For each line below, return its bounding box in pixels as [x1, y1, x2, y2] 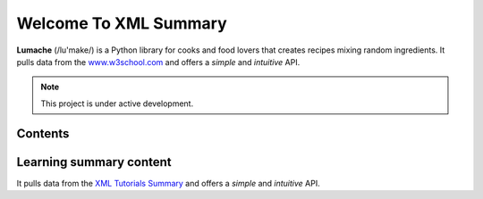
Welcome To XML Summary [16, 13, 227, 33]
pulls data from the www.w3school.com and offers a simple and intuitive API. [16, 56, 301, 67]
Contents [16, 126, 70, 141]
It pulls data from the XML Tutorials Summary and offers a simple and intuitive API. [16, 178, 321, 188]
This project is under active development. [40, 98, 194, 109]
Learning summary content [16, 154, 172, 170]
